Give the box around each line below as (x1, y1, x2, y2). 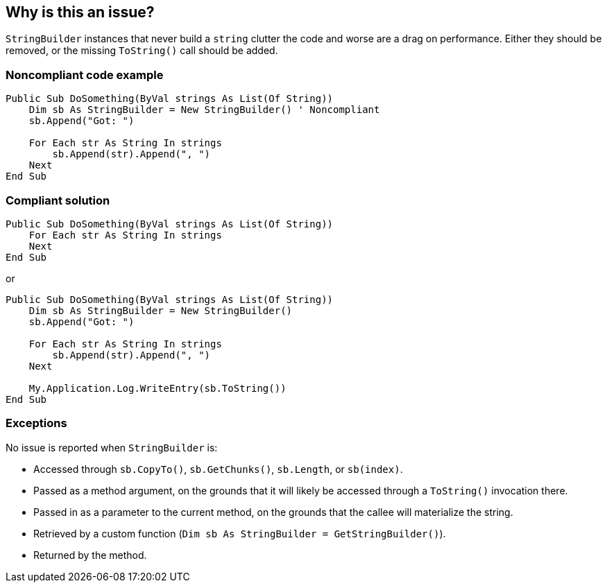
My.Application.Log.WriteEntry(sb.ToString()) (28, 382, 287, 394)
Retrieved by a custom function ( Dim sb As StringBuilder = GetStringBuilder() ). (33, 527, 446, 539)
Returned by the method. (33, 548, 147, 561)
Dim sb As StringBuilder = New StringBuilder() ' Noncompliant (28, 104, 380, 116)
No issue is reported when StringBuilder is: (6, 441, 218, 453)
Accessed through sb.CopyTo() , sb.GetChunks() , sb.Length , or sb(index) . (33, 462, 403, 475)
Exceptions (6, 416, 67, 431)
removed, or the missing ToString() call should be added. (6, 44, 278, 57)
